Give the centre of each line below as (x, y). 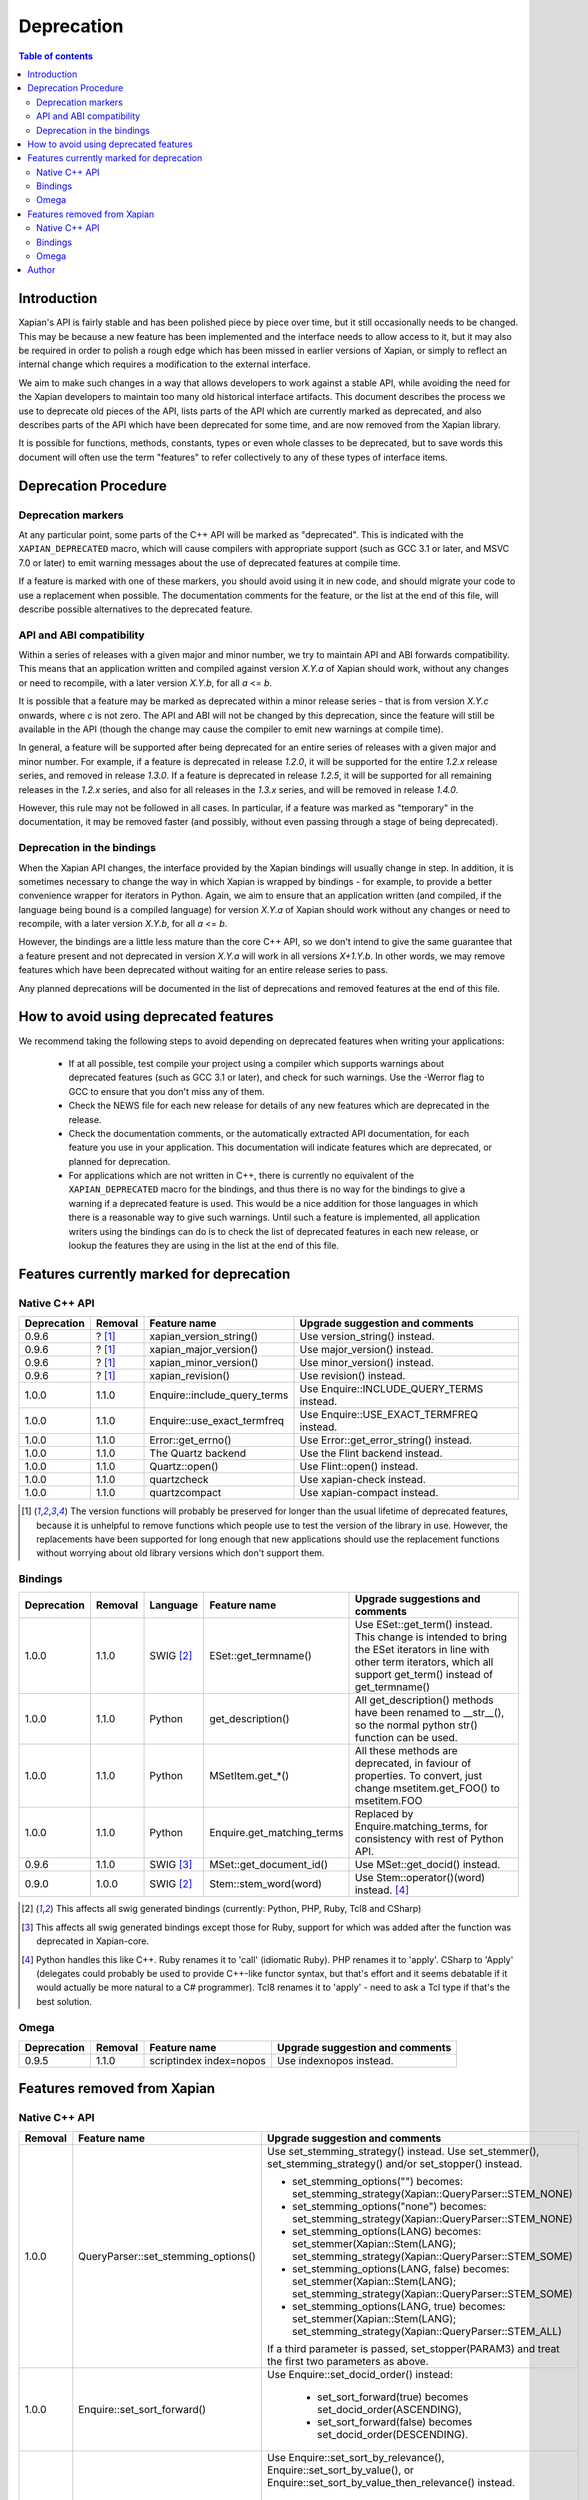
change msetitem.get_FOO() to (427, 1788)
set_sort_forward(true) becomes (392, 2397)
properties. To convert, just (418, 1776)
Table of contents (56, 56)
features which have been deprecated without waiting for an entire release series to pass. (203, 970)
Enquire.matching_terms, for (421, 1827)
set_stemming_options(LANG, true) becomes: (398, 2306)
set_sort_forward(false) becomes (394, 2422)
